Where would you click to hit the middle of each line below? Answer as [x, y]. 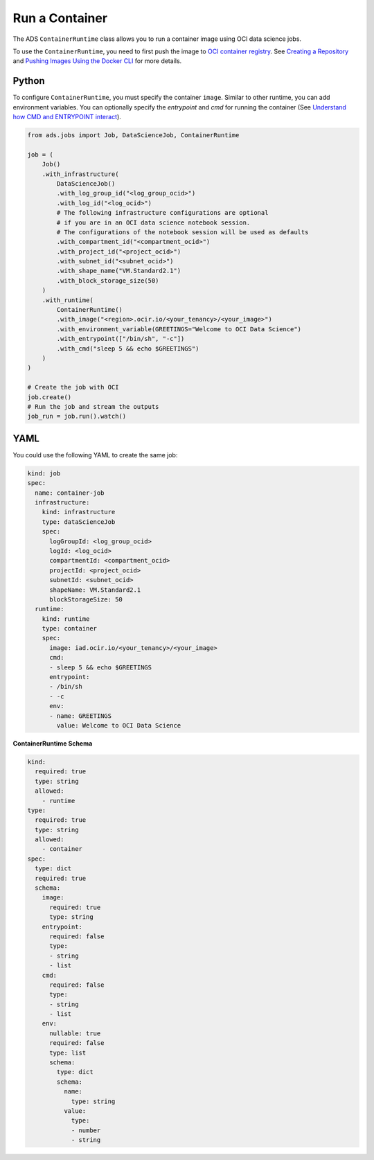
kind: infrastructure [79, 512]
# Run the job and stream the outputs [93, 406]
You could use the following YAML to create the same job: [95, 455]
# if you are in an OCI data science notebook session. [153, 222]
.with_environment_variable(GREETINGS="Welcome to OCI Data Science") [179, 329]
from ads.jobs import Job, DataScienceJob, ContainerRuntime [133, 135]
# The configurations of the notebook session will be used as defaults [182, 232]
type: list [68, 1053]
